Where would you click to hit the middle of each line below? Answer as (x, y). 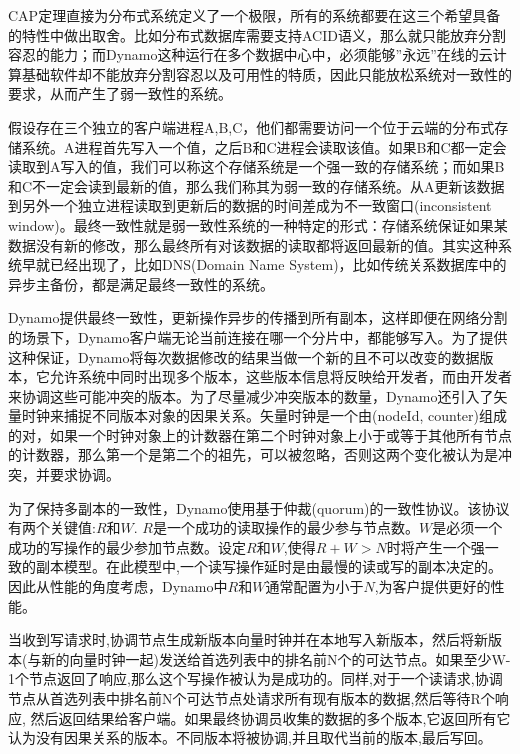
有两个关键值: (52, 527)
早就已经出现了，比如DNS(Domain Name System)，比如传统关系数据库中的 (264, 264)
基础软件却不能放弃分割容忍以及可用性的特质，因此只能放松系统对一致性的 (266, 73)
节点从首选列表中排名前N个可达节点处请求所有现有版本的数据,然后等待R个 (251, 698)
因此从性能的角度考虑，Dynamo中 (118, 586)
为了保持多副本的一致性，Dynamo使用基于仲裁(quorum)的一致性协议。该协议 (259, 507)
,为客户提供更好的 (432, 586)
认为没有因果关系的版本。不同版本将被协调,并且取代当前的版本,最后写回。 (250, 737)
